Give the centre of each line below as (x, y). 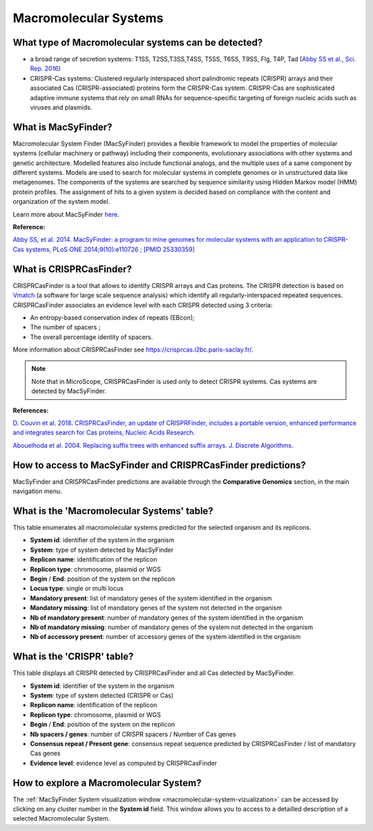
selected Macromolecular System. (61, 819)
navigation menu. (37, 491)
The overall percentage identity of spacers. (92, 337)
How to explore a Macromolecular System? (107, 783)
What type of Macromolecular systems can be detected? (138, 42)
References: (31, 410)
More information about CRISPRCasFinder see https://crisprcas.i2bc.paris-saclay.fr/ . (133, 350)
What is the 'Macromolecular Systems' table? (113, 511)
